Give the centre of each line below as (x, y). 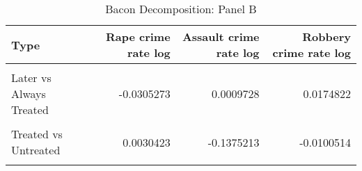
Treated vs (37, 134)
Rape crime (138, 36)
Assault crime (221, 36)
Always (29, 93)
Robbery (326, 36)
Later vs (31, 78)
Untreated (36, 150)
